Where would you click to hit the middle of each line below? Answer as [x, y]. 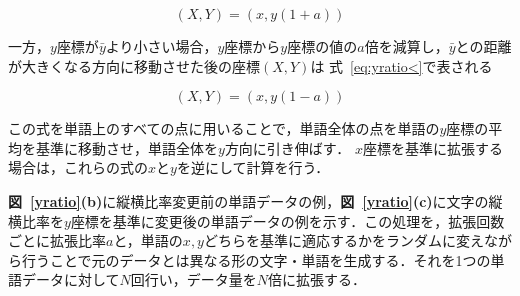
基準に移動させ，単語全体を [126, 147]
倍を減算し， [406, 46]
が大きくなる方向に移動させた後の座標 [134, 65]
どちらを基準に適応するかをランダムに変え [343, 240]
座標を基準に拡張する [433, 147]
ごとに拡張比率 [57, 240]
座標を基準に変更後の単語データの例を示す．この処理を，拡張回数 [287, 220]
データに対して [70, 279]
